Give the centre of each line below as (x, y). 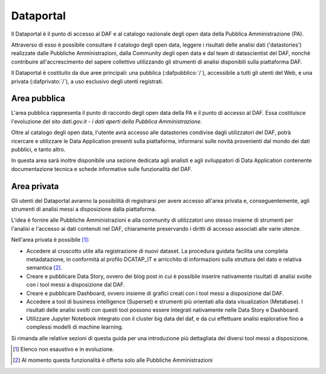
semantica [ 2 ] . (44, 268)
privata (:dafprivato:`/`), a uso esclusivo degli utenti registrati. (87, 81)
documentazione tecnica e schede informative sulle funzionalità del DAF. (102, 169)
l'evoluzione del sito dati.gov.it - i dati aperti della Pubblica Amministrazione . (107, 121)
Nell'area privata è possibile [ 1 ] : (50, 240)
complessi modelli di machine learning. (75, 327)
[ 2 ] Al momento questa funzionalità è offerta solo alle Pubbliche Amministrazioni (113, 360)
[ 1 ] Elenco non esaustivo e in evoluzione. (64, 349)
